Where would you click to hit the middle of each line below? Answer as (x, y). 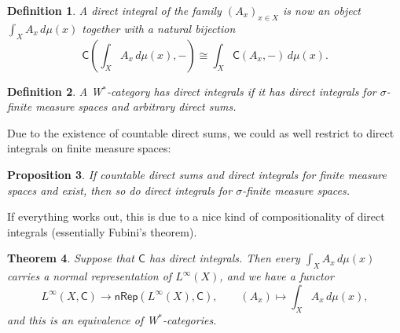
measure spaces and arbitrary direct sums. (136, 106)
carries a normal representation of (90, 276)
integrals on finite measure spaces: (89, 148)
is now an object (322, 10)
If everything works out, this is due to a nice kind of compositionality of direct (196, 216)
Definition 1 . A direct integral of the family (114, 10)
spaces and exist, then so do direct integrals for (120, 190)
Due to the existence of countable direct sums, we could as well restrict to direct (201, 132)
